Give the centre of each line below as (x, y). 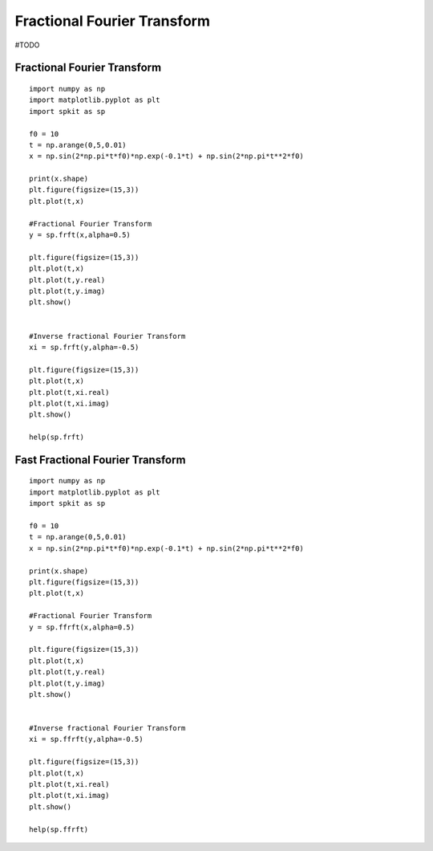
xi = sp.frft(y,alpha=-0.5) (84, 347)
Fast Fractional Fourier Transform (100, 460)
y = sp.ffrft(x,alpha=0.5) (82, 627)
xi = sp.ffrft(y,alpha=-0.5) (86, 739)
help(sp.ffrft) (59, 829)
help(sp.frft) (57, 437)
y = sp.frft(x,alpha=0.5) (80, 235)
